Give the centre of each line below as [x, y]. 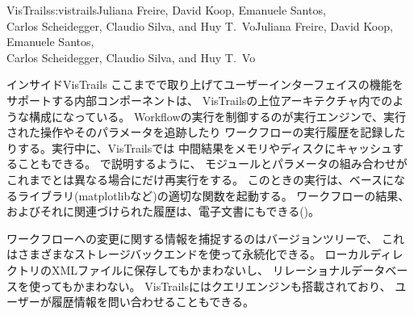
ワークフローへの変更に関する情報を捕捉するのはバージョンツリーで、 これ [205, 238]
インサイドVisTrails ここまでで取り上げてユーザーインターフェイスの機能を [205, 84]
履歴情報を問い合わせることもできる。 [153, 302]
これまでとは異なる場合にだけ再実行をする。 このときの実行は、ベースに [200, 179]
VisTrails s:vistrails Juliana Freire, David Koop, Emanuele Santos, [166, 10]
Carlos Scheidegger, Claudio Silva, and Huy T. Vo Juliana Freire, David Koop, [200, 25]
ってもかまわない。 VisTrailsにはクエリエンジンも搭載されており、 [215, 286]
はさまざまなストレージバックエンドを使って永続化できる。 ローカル [188, 254]
